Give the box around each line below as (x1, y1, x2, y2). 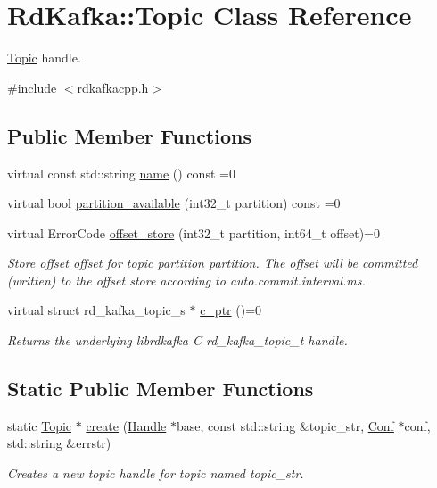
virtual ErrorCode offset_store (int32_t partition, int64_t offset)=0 (7, 223, 380, 242)
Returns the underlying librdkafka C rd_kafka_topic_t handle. (7, 331, 348, 350)
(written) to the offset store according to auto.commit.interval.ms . (7, 270, 366, 289)
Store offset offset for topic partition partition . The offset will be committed (7, 253, 418, 272)
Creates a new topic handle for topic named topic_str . (7, 464, 304, 483)
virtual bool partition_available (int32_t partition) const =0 (7, 194, 341, 212)
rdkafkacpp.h (77, 78, 149, 96)
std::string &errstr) (7, 434, 111, 452)
